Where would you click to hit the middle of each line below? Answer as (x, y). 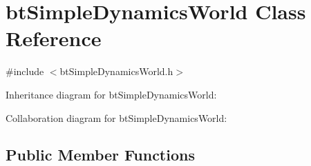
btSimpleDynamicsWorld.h (116, 71)
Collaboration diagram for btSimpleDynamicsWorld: (116, 117)
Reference (54, 38)
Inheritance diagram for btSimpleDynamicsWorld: (111, 94)
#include (25, 71)
